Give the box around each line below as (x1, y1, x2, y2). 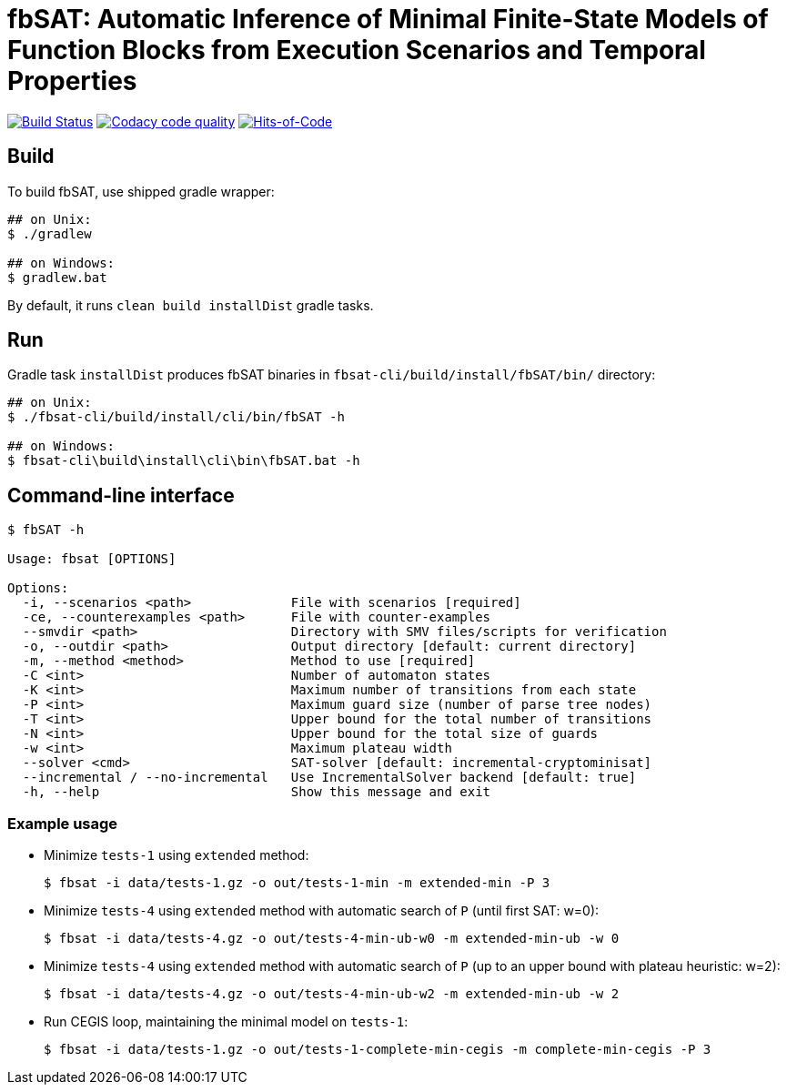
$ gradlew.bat (7, 269, 107, 285)
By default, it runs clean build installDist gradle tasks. (7, 297, 374, 313)
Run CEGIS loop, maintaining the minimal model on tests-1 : (44, 1014, 409, 1030)
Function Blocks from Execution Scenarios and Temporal (7, 35, 706, 66)
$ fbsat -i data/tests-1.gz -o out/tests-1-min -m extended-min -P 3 (44, 875, 550, 891)
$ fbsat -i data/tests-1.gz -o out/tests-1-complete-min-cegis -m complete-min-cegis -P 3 (44, 1042, 711, 1057)
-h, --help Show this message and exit (22, 784, 491, 800)
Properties (7, 66, 137, 96)
